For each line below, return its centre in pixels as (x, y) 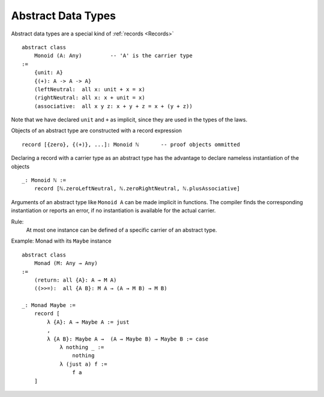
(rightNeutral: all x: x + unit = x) (89, 98)
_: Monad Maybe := (49, 305)
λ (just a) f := (83, 364)
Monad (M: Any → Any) (66, 263)
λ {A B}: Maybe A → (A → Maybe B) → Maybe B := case (128, 339)
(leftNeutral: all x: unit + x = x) (89, 89)
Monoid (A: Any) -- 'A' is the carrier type (113, 56)
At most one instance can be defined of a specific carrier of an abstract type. (121, 230)
